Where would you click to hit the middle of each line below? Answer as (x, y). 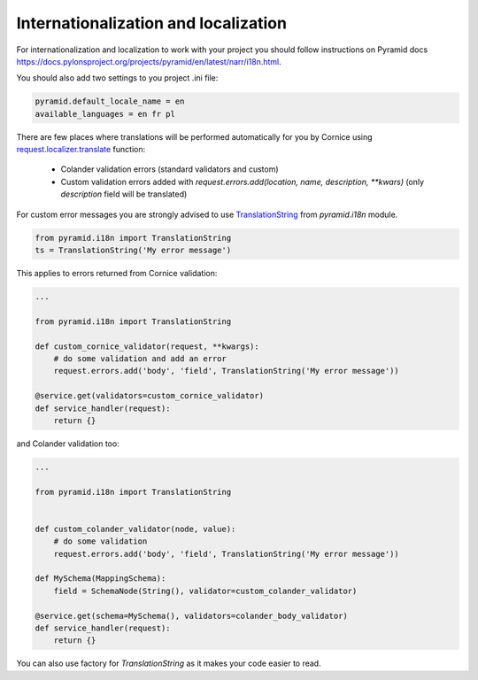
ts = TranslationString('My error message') (133, 251)
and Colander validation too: (68, 444)
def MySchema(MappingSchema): (100, 579)
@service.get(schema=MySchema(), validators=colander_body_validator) (192, 616)
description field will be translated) (124, 194)
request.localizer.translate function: (81, 150)
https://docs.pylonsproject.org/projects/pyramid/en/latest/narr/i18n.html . (149, 61)
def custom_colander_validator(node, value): (135, 529)
